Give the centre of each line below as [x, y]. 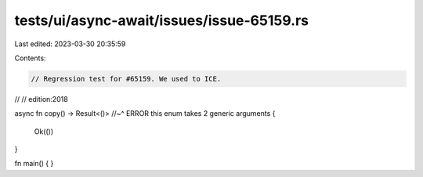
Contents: [30, 58]
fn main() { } [34, 164]
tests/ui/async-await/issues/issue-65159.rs [162, 20]
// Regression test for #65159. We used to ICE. [126, 79]
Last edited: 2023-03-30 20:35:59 [70, 44]
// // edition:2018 [41, 99]
